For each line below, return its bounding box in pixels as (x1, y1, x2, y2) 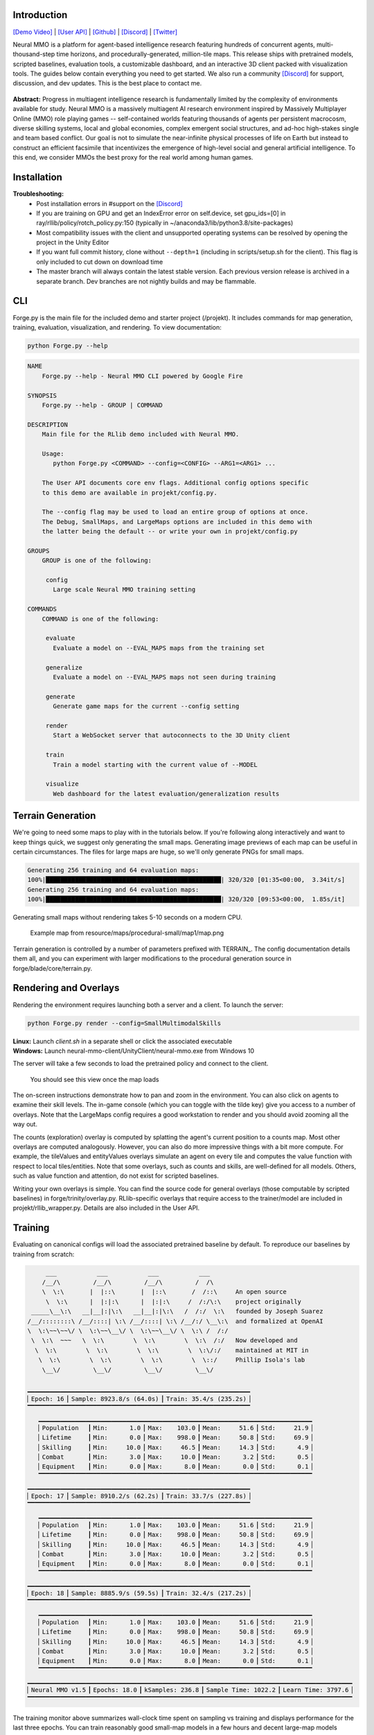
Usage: (42, 450, 64, 457)
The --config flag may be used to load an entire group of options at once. (42, 508, 309, 516)
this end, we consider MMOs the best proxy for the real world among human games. (12, 153, 253, 162)
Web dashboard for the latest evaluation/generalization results (53, 790, 280, 797)
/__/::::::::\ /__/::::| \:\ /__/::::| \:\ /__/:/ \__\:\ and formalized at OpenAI (27, 1317, 323, 1325)
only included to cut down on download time (36, 257, 163, 266)
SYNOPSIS (27, 391, 57, 399)
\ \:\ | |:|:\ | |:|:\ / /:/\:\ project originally (45, 1298, 301, 1305)
